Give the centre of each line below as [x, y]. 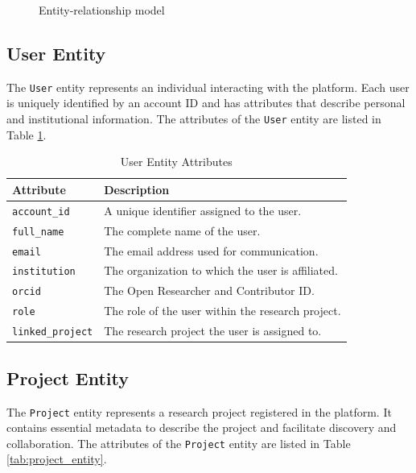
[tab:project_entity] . [57, 459]
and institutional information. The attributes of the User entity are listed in [194, 119]
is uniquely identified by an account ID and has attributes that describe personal [206, 103]
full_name [38, 232]
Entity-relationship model [102, 10]
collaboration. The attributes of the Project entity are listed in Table [179, 443]
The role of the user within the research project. [222, 311]
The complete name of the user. [182, 230]
